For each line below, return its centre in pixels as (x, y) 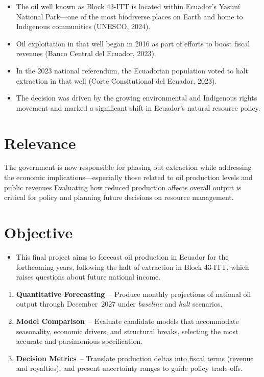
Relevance (40, 143)
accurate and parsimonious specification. (79, 341)
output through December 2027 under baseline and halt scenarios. (119, 304)
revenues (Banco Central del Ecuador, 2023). (86, 53)
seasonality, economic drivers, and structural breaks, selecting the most (127, 331)
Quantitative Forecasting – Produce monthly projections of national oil (134, 294)
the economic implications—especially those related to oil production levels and (128, 177)
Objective (39, 232)
